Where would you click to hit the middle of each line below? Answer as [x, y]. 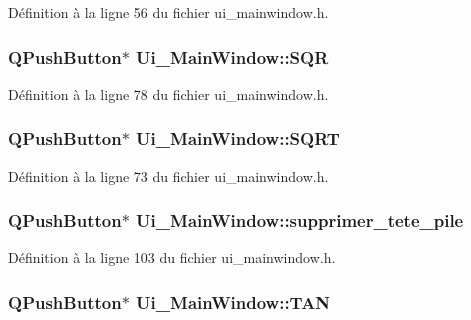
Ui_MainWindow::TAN [233, 301]
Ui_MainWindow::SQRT [238, 138]
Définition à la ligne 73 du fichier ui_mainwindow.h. [168, 175]
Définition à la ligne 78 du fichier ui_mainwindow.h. [168, 93]
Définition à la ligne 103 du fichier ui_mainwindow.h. [172, 257]
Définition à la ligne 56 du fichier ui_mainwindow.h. [168, 12]
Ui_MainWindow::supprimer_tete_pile [300, 220]
